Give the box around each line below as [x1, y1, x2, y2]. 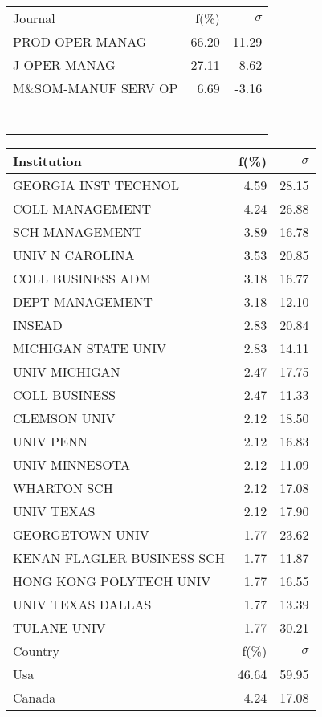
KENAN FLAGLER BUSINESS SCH [13, 548, 225, 567]
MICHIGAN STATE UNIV [13, 339, 167, 357]
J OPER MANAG [13, 55, 116, 74]
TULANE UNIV [13, 618, 106, 637]
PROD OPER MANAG [13, 32, 147, 51]
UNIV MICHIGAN [13, 362, 120, 381]
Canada [13, 688, 56, 707]
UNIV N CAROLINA [13, 246, 135, 264]
